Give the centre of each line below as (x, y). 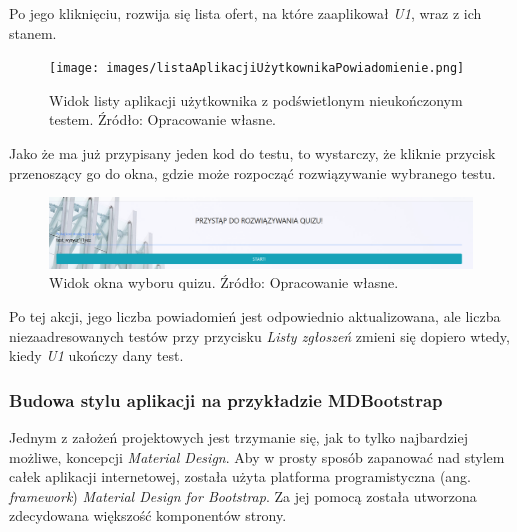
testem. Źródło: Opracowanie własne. (163, 119)
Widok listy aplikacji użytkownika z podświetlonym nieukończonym (256, 99)
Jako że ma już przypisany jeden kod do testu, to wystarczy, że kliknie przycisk (252, 153)
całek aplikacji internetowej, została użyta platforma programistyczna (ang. (240, 476)
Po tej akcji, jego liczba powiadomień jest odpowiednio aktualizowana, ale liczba (255, 316)
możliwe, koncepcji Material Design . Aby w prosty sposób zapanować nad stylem (257, 456)
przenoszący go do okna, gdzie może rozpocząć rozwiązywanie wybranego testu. (252, 172)
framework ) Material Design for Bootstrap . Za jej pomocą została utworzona (243, 495)
